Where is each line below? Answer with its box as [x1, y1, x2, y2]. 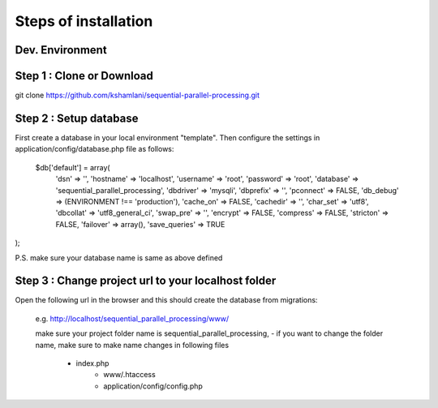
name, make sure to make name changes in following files [35, 340, 230, 350]
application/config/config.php [103, 381, 203, 391]
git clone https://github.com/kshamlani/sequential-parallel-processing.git [15, 90, 260, 101]
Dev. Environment [15, 43, 107, 57]
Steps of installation [15, 12, 153, 30]
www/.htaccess [103, 370, 156, 380]
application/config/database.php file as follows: [15, 144, 174, 154]
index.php [75, 358, 109, 368]
